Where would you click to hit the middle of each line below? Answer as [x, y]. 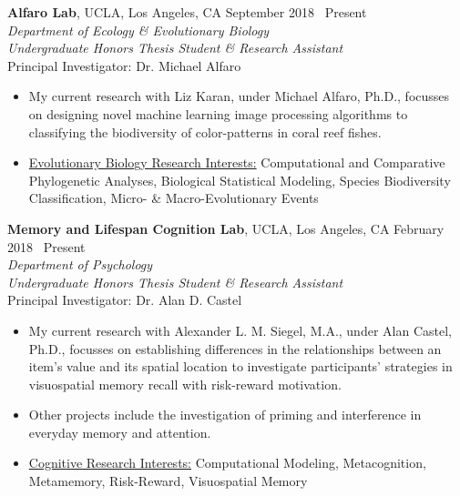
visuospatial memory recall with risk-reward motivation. [185, 384]
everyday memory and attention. [120, 432]
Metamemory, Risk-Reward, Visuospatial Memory [168, 481]
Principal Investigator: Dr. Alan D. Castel [125, 300]
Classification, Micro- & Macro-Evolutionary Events [174, 198]
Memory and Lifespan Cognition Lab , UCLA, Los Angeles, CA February [226, 228]
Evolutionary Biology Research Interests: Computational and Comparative [237, 162]
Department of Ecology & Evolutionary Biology [138, 30]
